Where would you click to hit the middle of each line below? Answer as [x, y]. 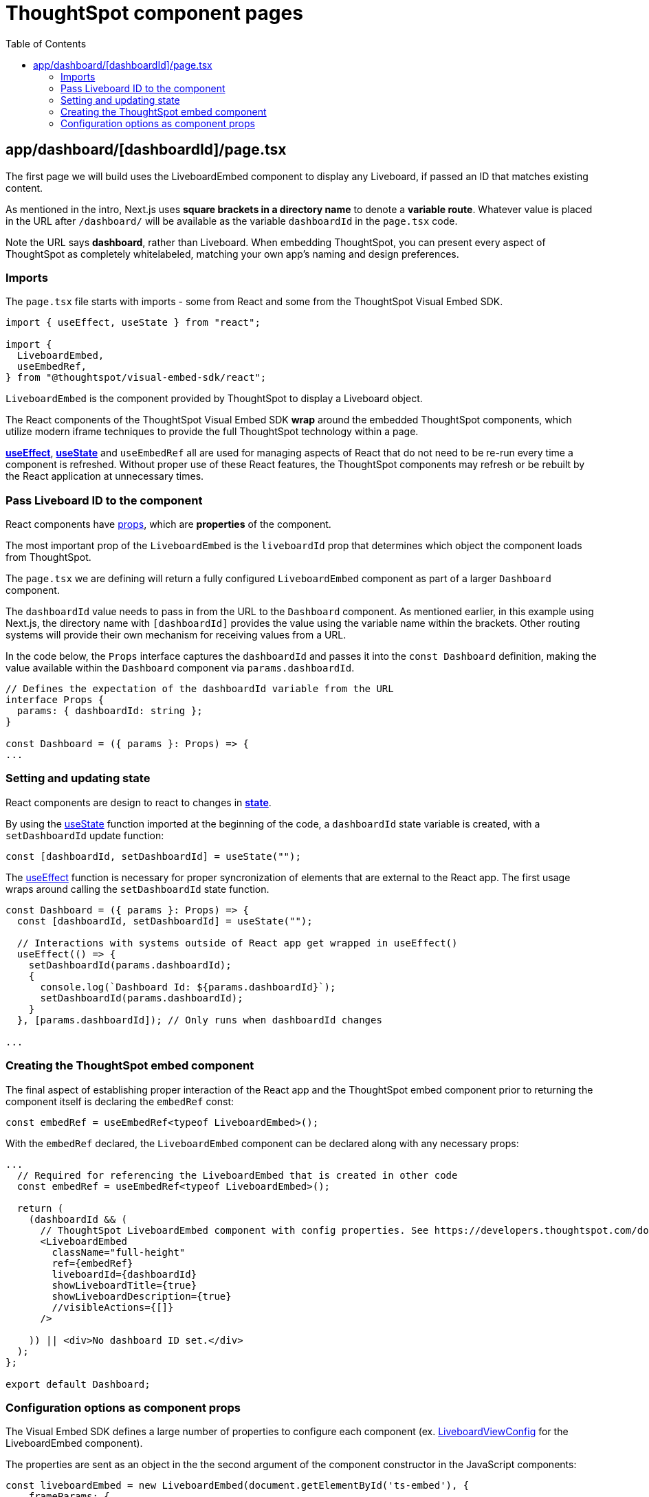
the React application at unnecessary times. [105, 476]
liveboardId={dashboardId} [124, 1274]
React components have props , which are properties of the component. [168, 524]
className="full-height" [119, 1252]
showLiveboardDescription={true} [142, 1296]
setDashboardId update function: [85, 835]
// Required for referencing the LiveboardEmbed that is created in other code [237, 1175]
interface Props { [55, 700]
